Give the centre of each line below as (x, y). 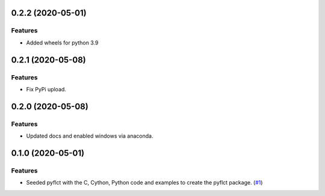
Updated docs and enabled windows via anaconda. (90, 136)
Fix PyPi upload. (46, 89)
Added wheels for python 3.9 (62, 43)
